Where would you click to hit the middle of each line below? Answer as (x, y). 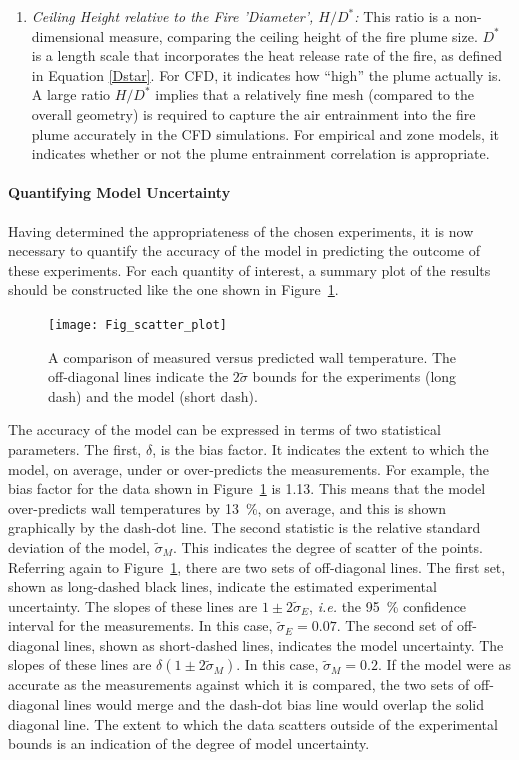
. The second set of (394, 625)
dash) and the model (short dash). (153, 395)
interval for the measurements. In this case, (140, 625)
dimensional (68, 35)
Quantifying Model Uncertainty (119, 192)
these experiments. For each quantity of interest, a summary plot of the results (249, 269)
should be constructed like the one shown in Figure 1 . (173, 289)
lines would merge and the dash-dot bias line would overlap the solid (274, 704)
